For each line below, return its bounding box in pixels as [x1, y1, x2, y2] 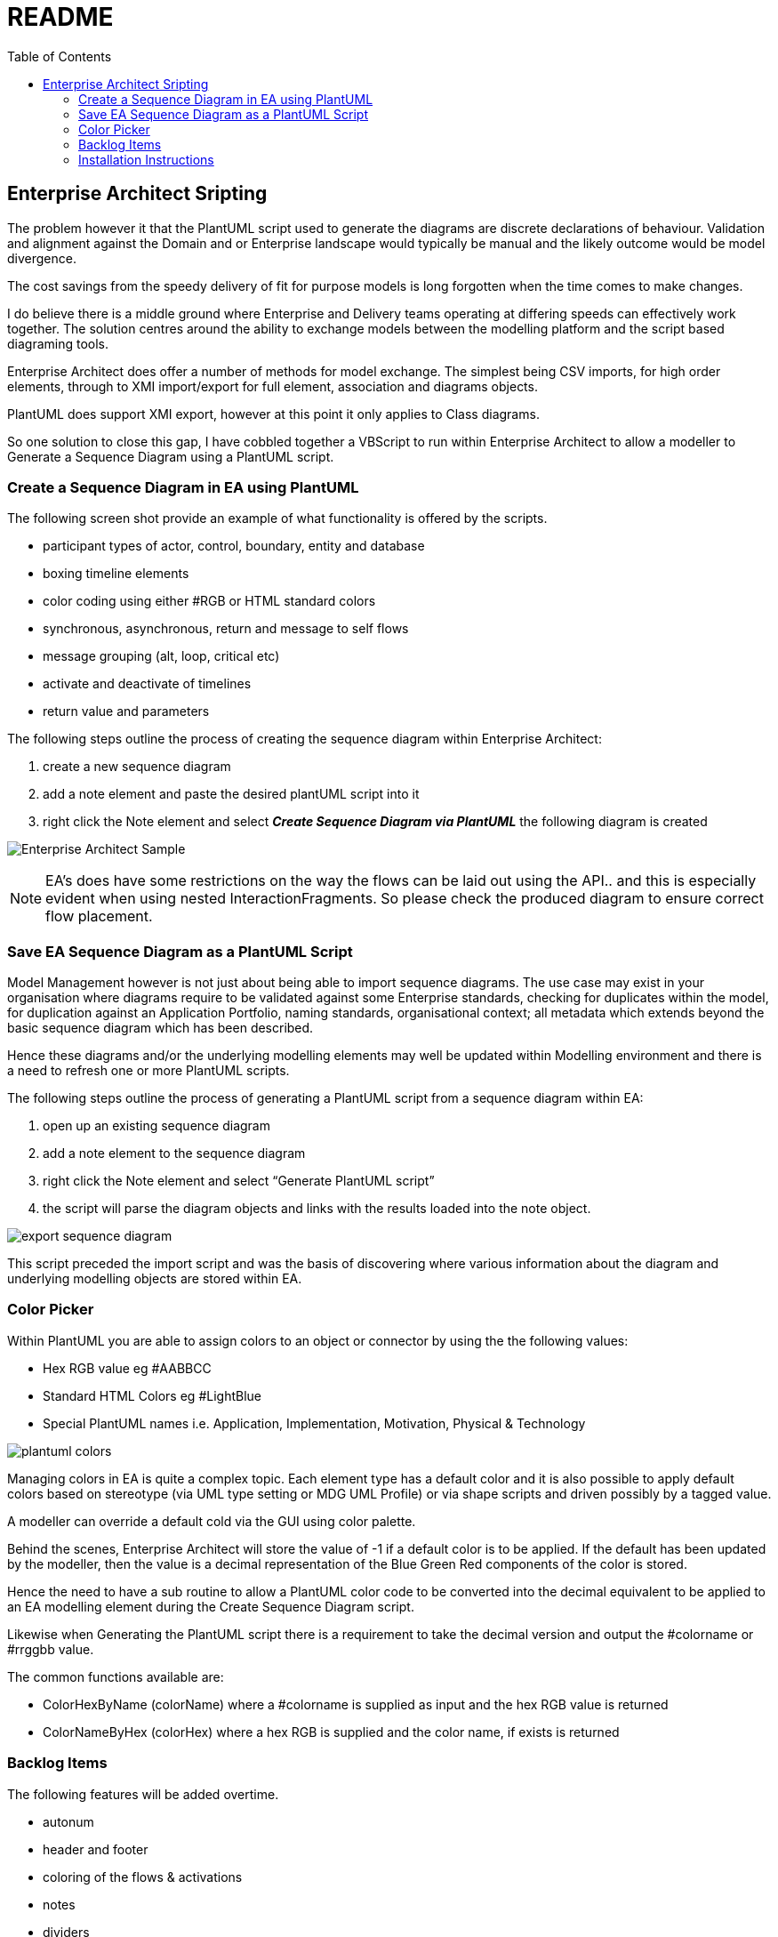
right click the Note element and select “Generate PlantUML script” [43, 1173, 435, 1189]
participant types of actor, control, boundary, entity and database [43, 538, 425, 554]
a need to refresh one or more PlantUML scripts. [7, 1063, 290, 1079]
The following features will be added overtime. [7, 1786, 279, 1802]
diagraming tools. [7, 335, 109, 351]
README [7, 2, 114, 32]
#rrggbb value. [7, 1641, 94, 1657]
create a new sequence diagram [43, 759, 231, 775]
